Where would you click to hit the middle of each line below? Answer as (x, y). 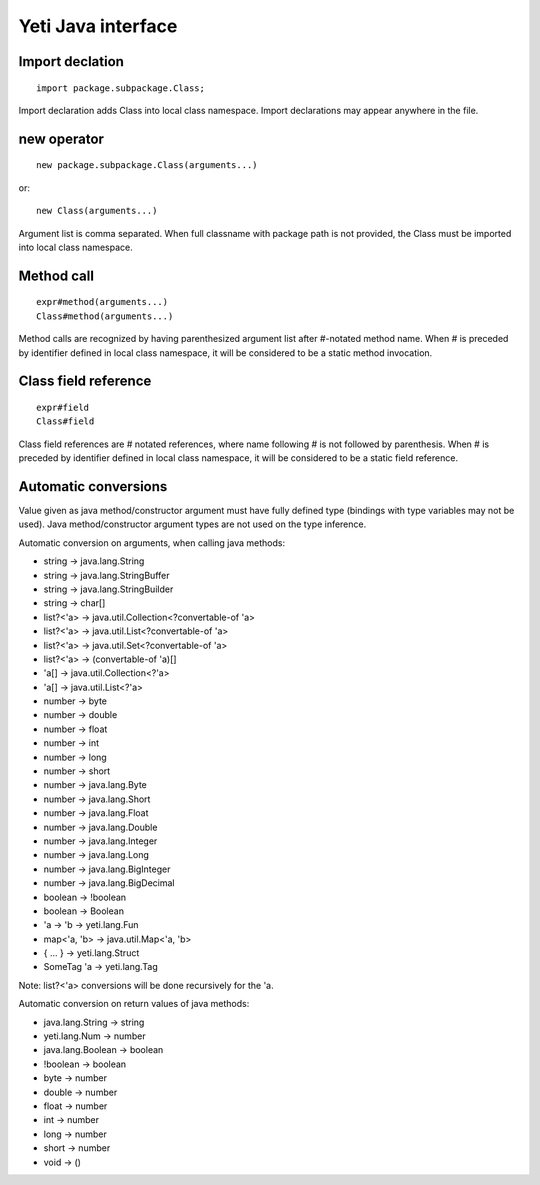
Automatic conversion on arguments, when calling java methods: (151, 542)
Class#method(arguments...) (105, 316)
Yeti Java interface (98, 26)
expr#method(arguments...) (102, 302)
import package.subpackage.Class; (120, 88)
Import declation (71, 61)
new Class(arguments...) (97, 211)
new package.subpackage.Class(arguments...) (147, 165)
